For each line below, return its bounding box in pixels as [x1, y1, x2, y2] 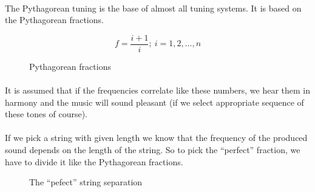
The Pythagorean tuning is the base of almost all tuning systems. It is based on [5, 1, 302, 14]
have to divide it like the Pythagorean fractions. [5, 155, 183, 168]
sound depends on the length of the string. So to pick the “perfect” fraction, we [5, 143, 300, 156]
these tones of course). [5, 108, 87, 120]
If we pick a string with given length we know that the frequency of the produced [5, 131, 308, 144]
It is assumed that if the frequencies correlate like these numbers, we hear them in [5, 84, 311, 97]
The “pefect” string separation [29, 176, 143, 188]
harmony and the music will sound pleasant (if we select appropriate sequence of [5, 95, 304, 108]
